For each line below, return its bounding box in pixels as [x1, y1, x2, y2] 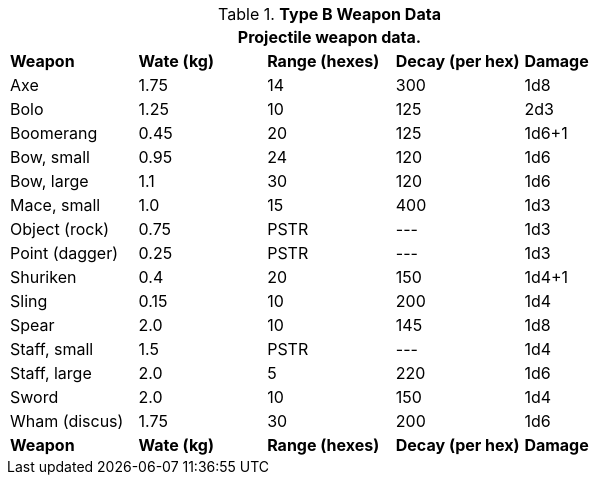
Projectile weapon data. [237, 27, 422, 47]
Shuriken [10, 267, 77, 287]
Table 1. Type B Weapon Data [218, 4, 441, 24]
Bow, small [10, 147, 90, 167]
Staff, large [10, 363, 92, 383]
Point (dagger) [10, 243, 119, 263]
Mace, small [10, 195, 101, 215]
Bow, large [10, 171, 89, 191]
